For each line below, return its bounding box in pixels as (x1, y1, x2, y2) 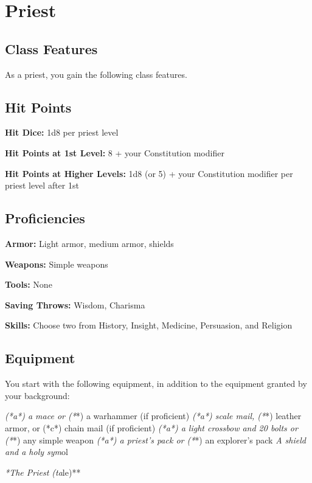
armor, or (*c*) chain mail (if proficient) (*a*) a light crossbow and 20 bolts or (5, 421, 298, 434)
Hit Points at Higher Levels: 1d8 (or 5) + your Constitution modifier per (5, 167, 293, 179)
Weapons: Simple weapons (5, 257, 108, 270)
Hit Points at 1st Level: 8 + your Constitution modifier (5, 146, 224, 159)
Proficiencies (5, 209, 85, 228)
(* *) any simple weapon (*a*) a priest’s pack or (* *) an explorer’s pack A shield (5, 433, 306, 446)
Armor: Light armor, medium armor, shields (5, 237, 174, 249)
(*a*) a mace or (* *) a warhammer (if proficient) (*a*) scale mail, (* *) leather (5, 409, 302, 422)
